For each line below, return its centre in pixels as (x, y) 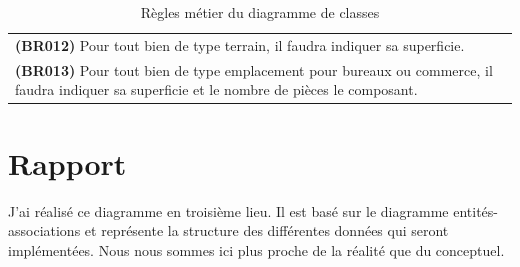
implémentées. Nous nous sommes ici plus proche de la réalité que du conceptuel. (256, 249)
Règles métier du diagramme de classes (260, 12)
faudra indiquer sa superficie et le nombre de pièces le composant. (216, 89)
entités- (475, 210)
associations (44, 230)
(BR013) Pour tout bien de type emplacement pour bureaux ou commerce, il (254, 69)
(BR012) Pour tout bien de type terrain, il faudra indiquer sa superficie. (240, 44)
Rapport (67, 162)
